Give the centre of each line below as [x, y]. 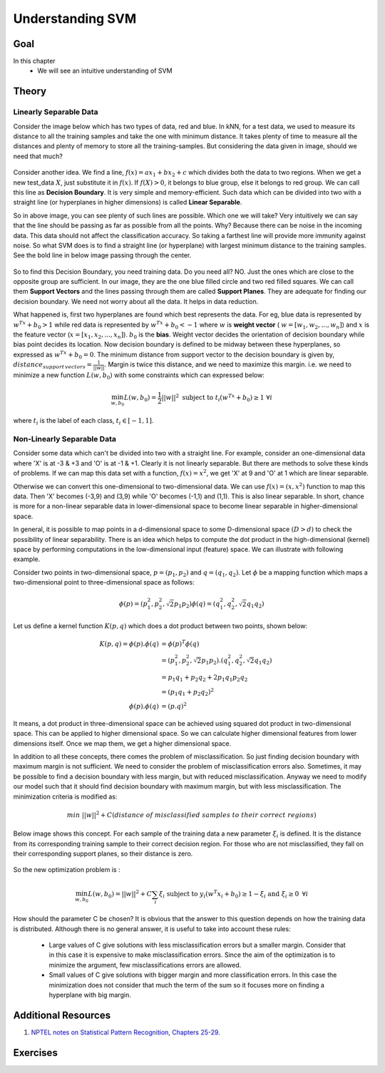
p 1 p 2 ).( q [215, 661]
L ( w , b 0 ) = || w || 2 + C [120, 894]
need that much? [38, 156]
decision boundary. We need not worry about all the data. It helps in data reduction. [136, 301]
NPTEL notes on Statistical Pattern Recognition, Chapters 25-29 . [125, 1032]
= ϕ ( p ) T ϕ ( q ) [180, 643]
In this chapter [35, 61]
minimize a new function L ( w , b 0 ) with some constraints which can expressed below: [139, 376]
